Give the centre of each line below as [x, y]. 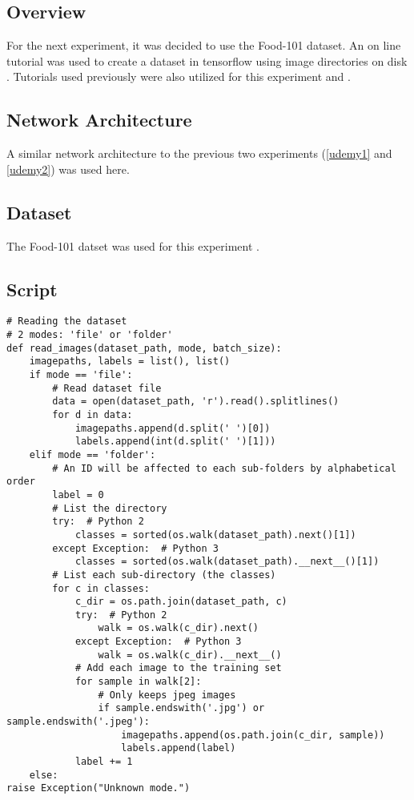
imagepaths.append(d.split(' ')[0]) [173, 428]
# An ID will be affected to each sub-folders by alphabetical [224, 468]
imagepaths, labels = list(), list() [130, 362]
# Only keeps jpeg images [167, 695]
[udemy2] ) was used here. [68, 169]
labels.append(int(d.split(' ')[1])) [175, 442]
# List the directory [110, 508]
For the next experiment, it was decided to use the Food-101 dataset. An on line [204, 45]
